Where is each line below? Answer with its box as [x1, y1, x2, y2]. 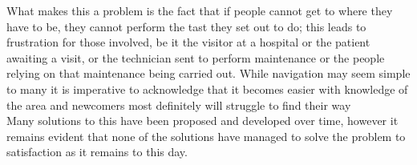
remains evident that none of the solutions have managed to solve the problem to [6, 127, 406, 144]
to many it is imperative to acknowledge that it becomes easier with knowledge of [6, 80, 408, 97]
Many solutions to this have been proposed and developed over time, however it [6, 112, 399, 129]
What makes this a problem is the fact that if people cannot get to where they [6, 2, 393, 18]
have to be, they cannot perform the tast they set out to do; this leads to [6, 18, 366, 34]
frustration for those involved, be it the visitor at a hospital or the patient [6, 34, 370, 50]
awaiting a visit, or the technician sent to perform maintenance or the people [6, 49, 385, 66]
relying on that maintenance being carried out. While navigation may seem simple [6, 65, 411, 82]
